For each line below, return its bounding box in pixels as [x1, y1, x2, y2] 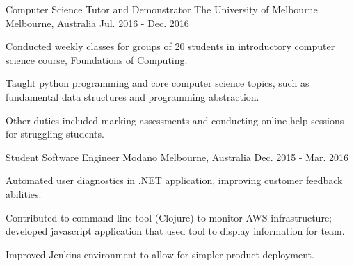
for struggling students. [6, 126, 104, 141]
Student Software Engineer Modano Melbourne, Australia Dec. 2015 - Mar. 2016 [6, 149, 349, 164]
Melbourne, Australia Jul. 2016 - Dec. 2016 [6, 15, 189, 30]
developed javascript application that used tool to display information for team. [6, 224, 345, 238]
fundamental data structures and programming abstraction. [6, 89, 259, 103]
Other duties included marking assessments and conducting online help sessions [6, 113, 344, 127]
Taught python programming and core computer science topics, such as [6, 76, 309, 90]
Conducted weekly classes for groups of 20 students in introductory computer [6, 39, 335, 53]
